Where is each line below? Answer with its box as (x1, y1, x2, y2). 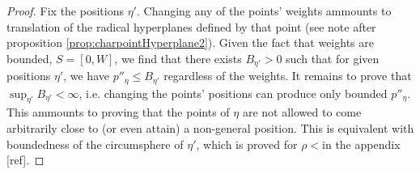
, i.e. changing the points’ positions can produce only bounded (78, 84, 388, 101)
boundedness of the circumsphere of (6, 135, 184, 152)
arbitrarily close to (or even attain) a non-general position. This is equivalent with (6, 120, 414, 137)
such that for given (286, 49, 380, 66)
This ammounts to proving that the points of (6, 104, 230, 121)
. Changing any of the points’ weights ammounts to (136, 2, 392, 19)
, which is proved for (196, 135, 298, 152)
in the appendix (322, 135, 401, 152)
